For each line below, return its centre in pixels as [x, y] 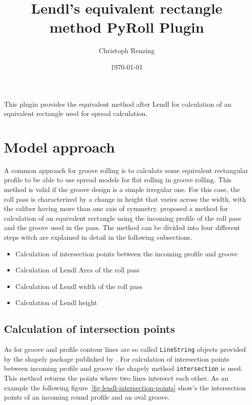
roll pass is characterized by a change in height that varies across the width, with [125, 199]
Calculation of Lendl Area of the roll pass [78, 270]
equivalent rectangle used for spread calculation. [76, 113]
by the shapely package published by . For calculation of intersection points [117, 358]
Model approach [59, 146]
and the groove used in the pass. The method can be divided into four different [122, 227]
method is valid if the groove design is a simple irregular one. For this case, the [122, 189]
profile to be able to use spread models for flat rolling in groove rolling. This [118, 180]
